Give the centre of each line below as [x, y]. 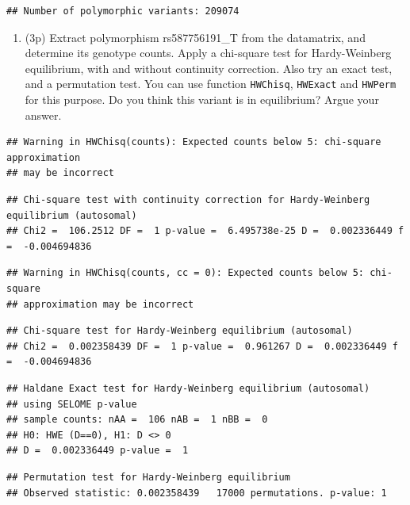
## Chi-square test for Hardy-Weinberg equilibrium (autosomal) [180, 331]
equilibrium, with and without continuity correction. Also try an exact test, [209, 68]
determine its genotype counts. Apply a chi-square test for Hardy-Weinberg [208, 53]
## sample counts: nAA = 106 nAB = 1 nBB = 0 [137, 420]
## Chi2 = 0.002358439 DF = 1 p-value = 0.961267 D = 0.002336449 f [202, 346]
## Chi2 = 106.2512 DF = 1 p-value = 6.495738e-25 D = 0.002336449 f [205, 231]
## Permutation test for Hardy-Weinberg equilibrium [148, 477]
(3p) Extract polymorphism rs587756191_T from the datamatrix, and [195, 37]
